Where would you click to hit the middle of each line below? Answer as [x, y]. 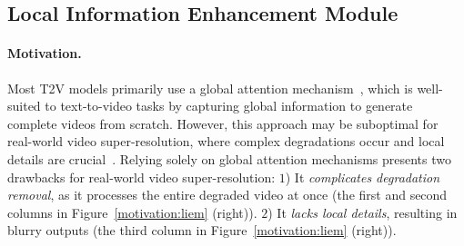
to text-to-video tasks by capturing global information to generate [229, 106]
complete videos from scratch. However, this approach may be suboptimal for [223, 123]
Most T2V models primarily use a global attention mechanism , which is [210, 88]
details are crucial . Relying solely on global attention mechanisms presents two [230, 158]
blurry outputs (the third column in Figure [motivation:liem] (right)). [202, 230]
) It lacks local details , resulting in [363, 212]
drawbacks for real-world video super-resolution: [141, 177]
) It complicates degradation [363, 177]
